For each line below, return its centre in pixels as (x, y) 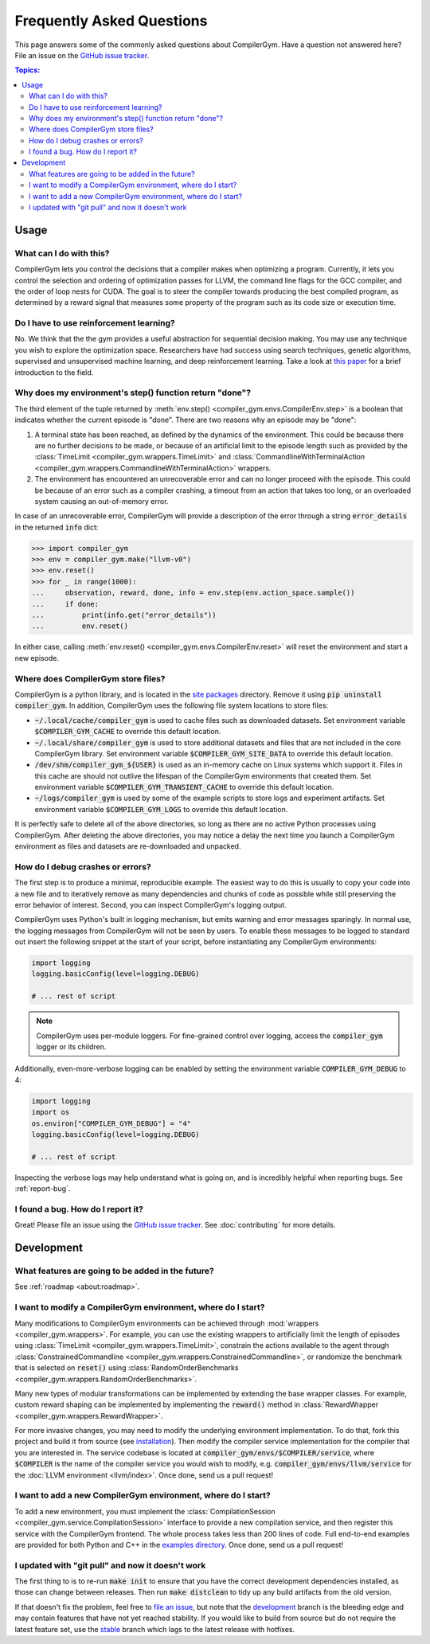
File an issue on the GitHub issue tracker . (82, 55)
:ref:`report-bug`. (43, 1189)
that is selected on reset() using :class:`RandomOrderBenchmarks (127, 1368)
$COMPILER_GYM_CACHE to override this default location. (128, 732)
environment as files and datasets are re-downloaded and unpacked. (128, 846)
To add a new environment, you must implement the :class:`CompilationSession (145, 1511)
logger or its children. (71, 1047)
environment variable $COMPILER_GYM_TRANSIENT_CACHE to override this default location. (184, 787)
